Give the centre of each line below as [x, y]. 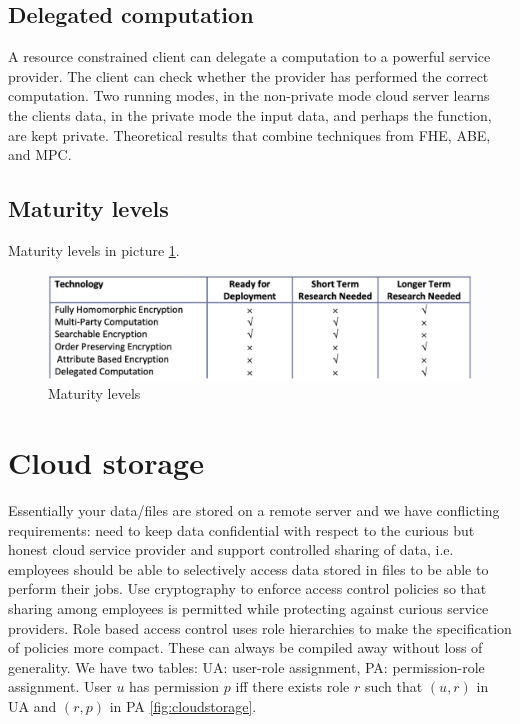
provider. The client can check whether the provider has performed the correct [248, 75]
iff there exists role [292, 686]
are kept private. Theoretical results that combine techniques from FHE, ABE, [249, 134]
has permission [174, 686]
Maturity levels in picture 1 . [94, 249]
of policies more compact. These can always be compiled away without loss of [245, 647]
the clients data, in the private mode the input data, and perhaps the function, [250, 114]
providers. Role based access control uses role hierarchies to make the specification [260, 627]
